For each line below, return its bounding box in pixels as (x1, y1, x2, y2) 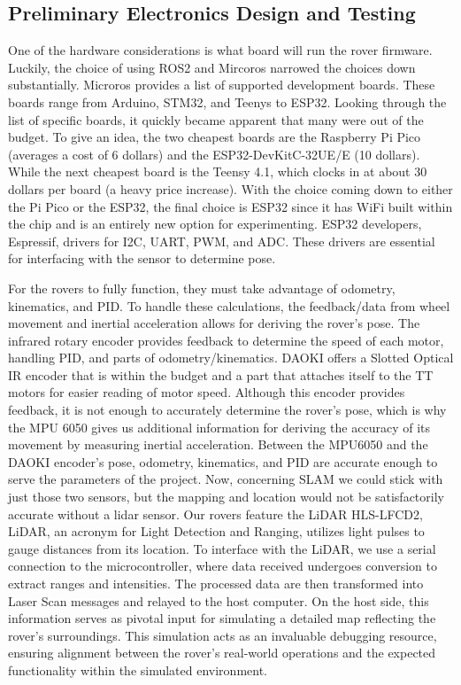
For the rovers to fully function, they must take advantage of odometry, (8, 278, 396, 297)
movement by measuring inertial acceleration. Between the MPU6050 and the (8, 435, 428, 454)
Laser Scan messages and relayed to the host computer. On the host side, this (8, 591, 429, 610)
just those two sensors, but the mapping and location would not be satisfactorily (8, 487, 444, 506)
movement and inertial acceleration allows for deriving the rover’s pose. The (8, 314, 420, 332)
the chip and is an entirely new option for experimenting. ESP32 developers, (8, 214, 422, 233)
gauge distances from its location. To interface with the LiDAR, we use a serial (8, 539, 436, 557)
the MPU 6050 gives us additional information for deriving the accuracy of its (8, 417, 431, 436)
